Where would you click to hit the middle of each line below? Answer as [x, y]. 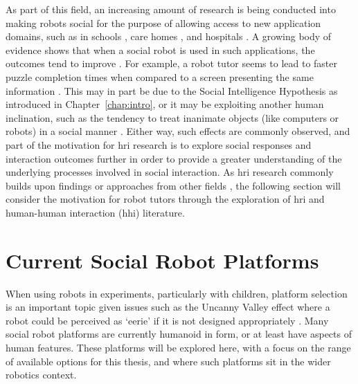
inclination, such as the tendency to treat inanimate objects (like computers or [172, 117]
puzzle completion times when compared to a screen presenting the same [160, 76]
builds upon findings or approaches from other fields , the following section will [173, 185]
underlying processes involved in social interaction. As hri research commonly [170, 172]
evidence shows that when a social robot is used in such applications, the [160, 49]
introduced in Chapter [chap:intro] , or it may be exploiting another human [165, 104]
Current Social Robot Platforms [162, 260]
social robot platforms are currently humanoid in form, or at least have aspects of [179, 334]
